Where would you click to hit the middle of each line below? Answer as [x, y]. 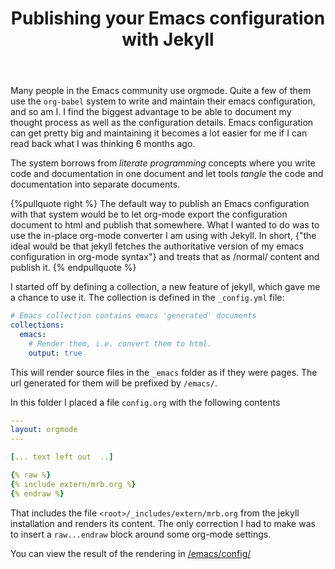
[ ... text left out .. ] [62, 457]
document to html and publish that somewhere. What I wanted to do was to [165, 225]
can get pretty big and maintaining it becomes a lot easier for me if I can [159, 133]
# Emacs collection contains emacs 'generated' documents [133, 316]
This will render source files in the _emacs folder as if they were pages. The [164, 372]
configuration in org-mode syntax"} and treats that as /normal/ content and [165, 257]
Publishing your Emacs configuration [168, 18]
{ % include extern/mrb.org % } [73, 484]
